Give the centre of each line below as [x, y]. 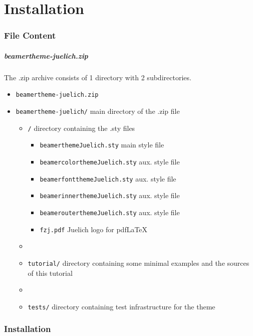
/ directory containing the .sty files [81, 128]
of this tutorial [50, 273]
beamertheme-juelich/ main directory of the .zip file [98, 111]
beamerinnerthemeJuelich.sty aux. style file [110, 195]
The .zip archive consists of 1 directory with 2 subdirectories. [98, 77]
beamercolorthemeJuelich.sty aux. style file [110, 161]
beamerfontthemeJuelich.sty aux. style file [108, 178]
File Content [30, 35]
